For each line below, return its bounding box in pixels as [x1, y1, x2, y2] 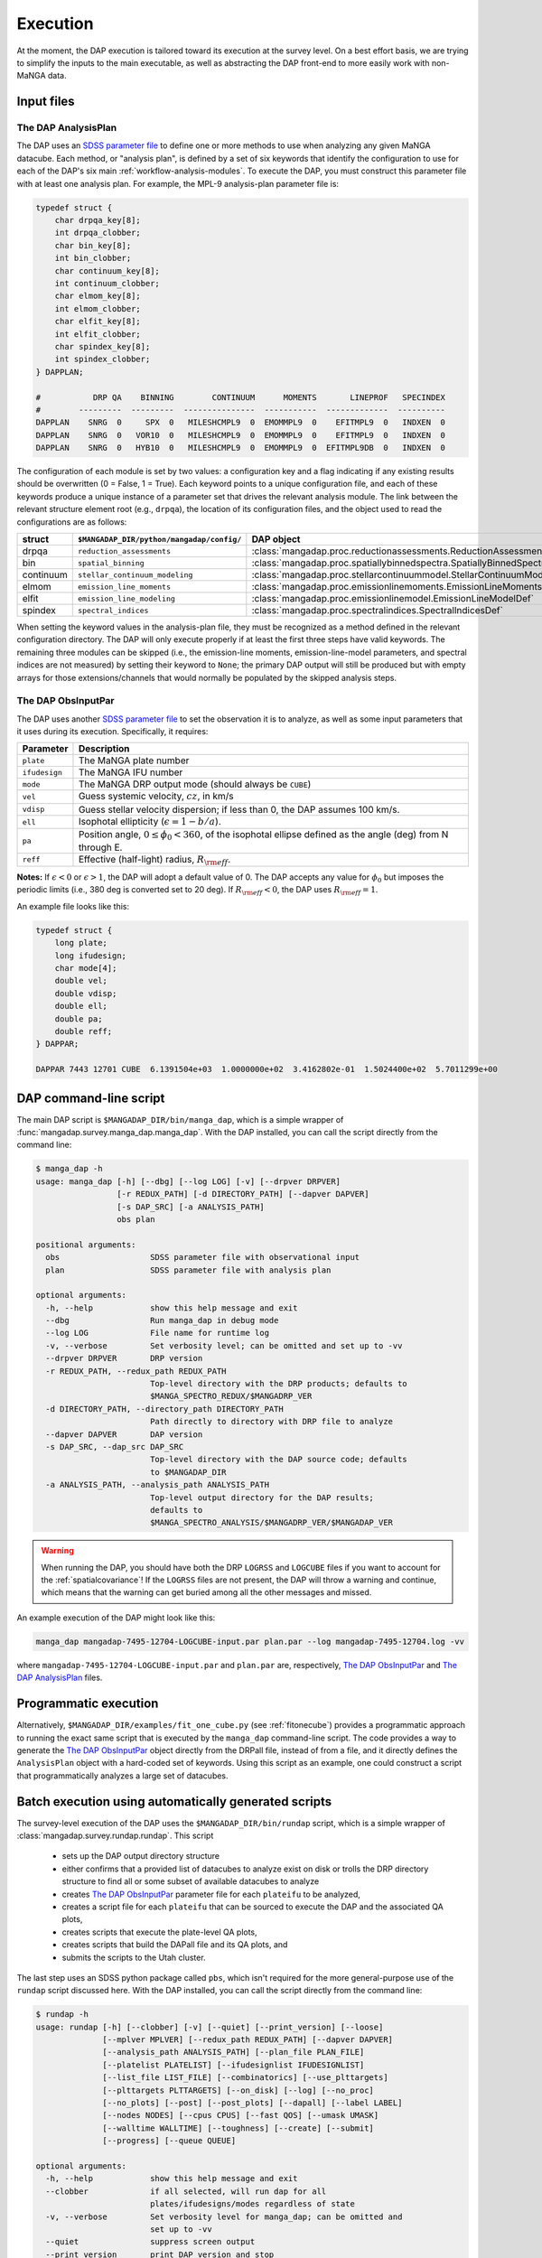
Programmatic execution [16, 1696, 159, 1712]
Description [78, 742, 130, 755]
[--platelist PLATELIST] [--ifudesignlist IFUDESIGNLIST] [102, 2059, 365, 2070]
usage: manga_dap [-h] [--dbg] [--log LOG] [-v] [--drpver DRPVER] [35, 1176, 341, 1187]
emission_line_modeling [77, 593, 176, 603]
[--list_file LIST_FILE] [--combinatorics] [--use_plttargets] [102, 2073, 388, 2083]
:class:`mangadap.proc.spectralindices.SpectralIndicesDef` [251, 604, 503, 616]
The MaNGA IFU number [78, 766, 183, 779]
